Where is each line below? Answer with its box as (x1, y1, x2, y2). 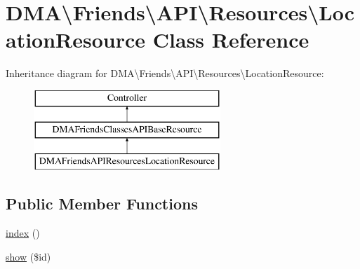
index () (6, 226, 40, 240)
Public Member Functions (6, 193, 198, 214)
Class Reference (152, 25, 309, 54)
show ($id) (6, 249, 51, 263)
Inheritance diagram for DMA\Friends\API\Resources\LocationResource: (6, 66, 324, 81)
